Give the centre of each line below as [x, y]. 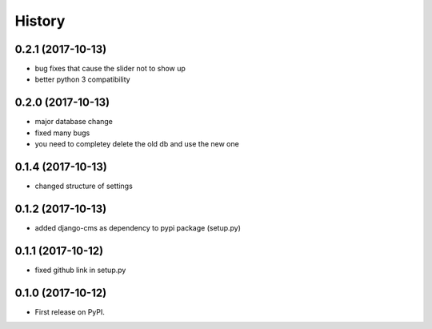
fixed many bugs [62, 133]
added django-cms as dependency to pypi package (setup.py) [138, 227]
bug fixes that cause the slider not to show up [110, 69]
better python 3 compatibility [83, 79]
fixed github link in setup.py [80, 270]
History [40, 21]
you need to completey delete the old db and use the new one [137, 144]
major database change [74, 122]
